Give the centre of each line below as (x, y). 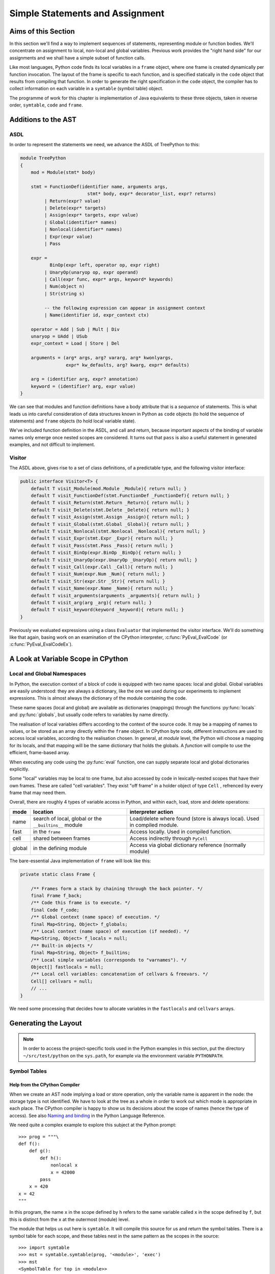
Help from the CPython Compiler (45, 1085)
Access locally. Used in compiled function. (181, 832)
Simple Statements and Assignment (87, 13)
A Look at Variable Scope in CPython (69, 659)
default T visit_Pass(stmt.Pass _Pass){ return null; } (102, 546)
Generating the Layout (46, 1024)
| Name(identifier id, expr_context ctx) (97, 315)
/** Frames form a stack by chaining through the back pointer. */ (117, 888)
